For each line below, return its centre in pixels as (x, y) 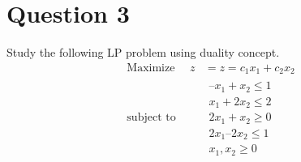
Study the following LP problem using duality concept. (143, 52)
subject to (151, 118)
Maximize (151, 68)
